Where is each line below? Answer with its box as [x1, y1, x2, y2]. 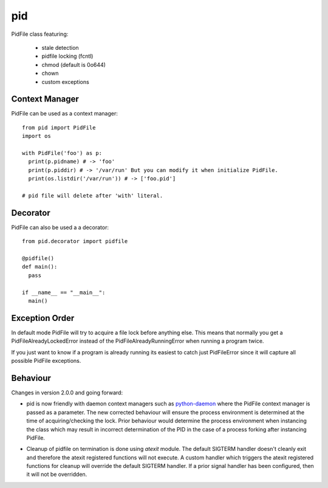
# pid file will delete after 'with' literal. [22, 192, 163, 199]
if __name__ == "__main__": [22, 289, 106, 296]
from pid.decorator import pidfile [22, 238, 128, 245]
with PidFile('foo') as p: [22, 149, 103, 156]
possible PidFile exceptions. [11, 357, 81, 365]
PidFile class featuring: [11, 30, 69, 38]
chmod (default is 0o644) [41, 61, 106, 68]
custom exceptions [41, 78, 89, 85]
